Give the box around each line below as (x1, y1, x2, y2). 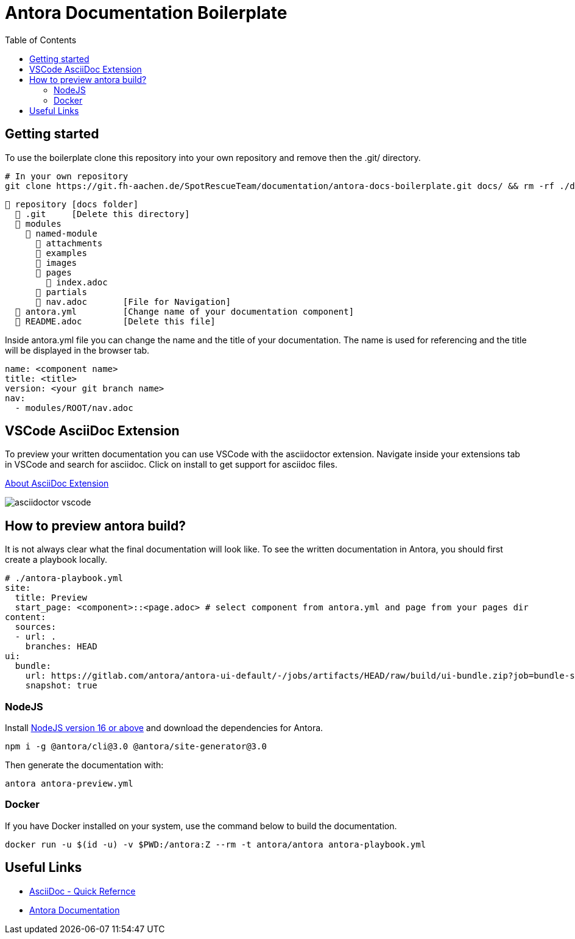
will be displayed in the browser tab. (5, 345, 150, 355)
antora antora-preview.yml (5, 779, 133, 789)
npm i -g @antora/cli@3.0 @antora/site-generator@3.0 (5, 741, 267, 752)
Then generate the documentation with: (5, 760, 164, 771)
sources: (15, 622, 57, 632)
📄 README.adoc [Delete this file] (15, 316, 216, 326)
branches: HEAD (25, 641, 97, 652)
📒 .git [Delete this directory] (15, 209, 190, 219)
